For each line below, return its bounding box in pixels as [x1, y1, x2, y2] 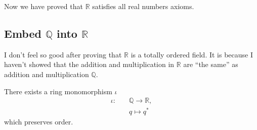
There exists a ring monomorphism [4, 86, 112, 96]
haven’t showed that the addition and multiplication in [4, 59, 175, 70]
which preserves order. [4, 116, 73, 127]
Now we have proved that [4, 1, 83, 11]
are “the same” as [183, 59, 238, 70]
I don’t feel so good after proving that [4, 49, 122, 59]
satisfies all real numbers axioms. [92, 1, 194, 11]
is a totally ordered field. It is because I [131, 49, 253, 59]
